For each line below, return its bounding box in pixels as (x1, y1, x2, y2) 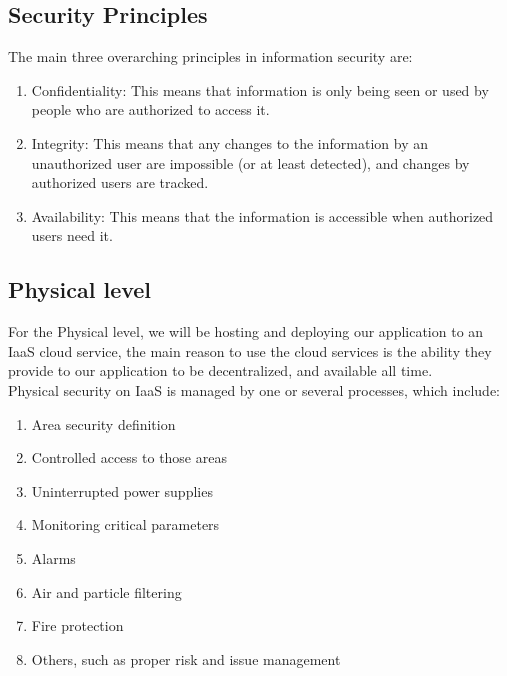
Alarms (31, 547, 76, 568)
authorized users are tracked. (31, 172, 209, 193)
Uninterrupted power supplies (31, 480, 213, 501)
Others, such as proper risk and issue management (31, 648, 341, 669)
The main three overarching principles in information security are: (8, 46, 413, 67)
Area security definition (31, 413, 176, 434)
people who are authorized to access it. (31, 99, 270, 120)
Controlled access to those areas (31, 447, 227, 468)
